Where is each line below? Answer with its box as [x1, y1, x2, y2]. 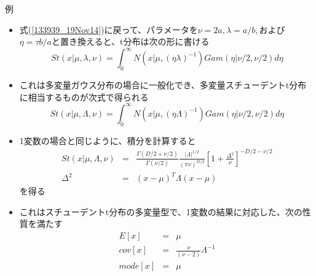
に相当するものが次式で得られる [19, 90, 149, 103]
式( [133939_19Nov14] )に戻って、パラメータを [19, 23, 198, 36]
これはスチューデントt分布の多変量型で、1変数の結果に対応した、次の [19, 205, 302, 218]
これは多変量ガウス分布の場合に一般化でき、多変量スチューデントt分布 [19, 79, 307, 91]
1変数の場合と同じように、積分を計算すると [19, 134, 196, 147]
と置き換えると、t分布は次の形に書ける [51, 35, 210, 48]
